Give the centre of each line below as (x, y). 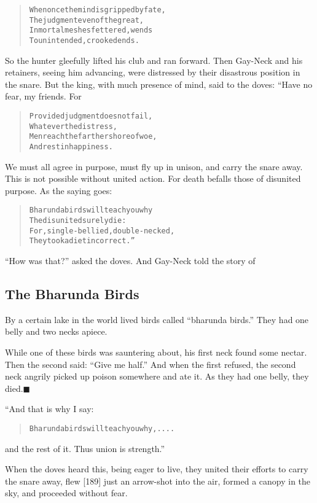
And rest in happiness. (71, 146)
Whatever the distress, (73, 126)
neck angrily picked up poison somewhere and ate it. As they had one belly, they (157, 376)
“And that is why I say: (49, 409)
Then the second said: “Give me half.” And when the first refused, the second (151, 364)
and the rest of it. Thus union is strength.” (85, 448)
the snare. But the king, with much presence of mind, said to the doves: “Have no (159, 84)
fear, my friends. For (43, 96)
